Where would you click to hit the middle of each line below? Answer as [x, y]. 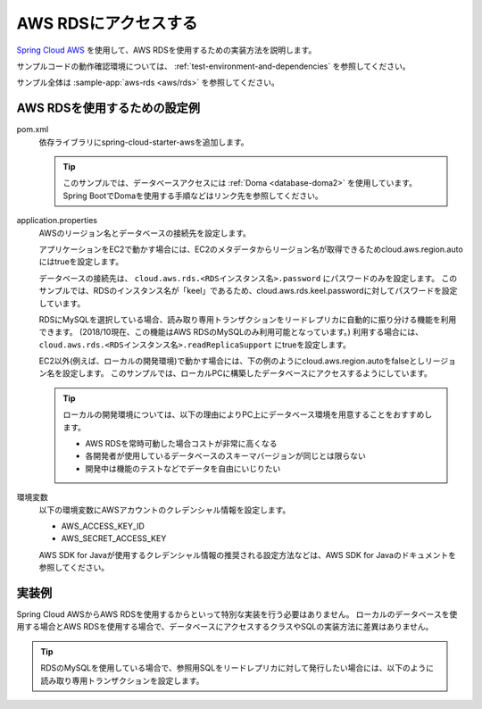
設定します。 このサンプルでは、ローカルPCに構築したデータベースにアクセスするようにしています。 [247, 373]
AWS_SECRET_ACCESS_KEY [114, 538]
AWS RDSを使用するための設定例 [108, 108]
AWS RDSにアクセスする [107, 23]
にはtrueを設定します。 [81, 262]
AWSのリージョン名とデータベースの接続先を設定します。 [145, 233]
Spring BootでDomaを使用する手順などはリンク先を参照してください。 [193, 196]
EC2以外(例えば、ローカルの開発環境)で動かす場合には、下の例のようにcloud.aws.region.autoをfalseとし [232, 361]
